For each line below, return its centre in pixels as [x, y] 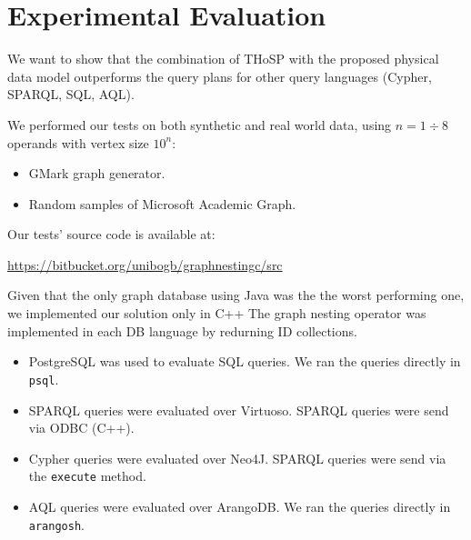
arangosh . [56, 524]
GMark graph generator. [97, 173]
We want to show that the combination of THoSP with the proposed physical [223, 59]
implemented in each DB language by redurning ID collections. [182, 330]
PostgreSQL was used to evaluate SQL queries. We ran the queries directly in [245, 361]
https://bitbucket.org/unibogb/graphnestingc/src [145, 264]
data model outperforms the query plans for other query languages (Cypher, [220, 76]
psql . [44, 379]
